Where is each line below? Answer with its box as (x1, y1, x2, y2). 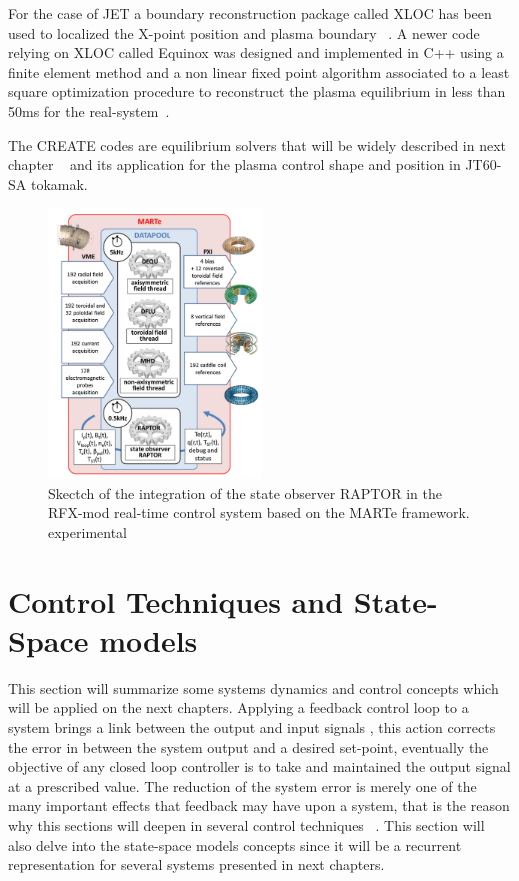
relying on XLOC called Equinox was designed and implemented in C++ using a (8, 42, 504, 63)
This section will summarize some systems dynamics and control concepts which (8, 677, 499, 698)
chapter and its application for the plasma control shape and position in (8, 154, 461, 175)
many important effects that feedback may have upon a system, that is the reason (8, 795, 510, 816)
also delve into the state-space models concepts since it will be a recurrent (8, 834, 462, 855)
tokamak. (30, 173, 88, 194)
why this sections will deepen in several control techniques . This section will (8, 815, 485, 836)
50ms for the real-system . (8, 100, 170, 121)
